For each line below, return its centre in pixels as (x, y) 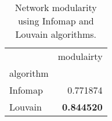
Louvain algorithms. (56, 34)
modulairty (80, 56)
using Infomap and (56, 21)
